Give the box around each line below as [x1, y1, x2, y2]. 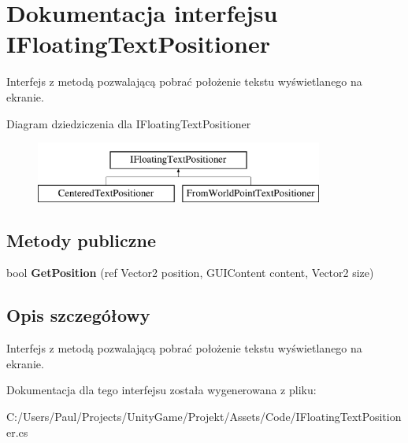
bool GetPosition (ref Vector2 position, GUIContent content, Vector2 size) [6, 264, 374, 281]
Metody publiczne [6, 227, 156, 252]
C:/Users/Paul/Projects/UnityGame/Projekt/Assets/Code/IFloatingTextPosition [6, 408, 402, 425]
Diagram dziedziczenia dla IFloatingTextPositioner [6, 115, 251, 131]
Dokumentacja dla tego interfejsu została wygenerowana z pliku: [6, 382, 317, 398]
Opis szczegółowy [6, 303, 150, 327]
